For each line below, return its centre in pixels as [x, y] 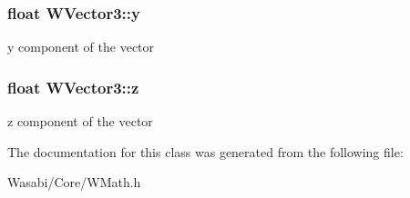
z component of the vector [80, 121]
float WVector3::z [73, 87]
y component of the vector [81, 47]
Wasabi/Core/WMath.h [74, 182]
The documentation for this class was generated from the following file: [205, 151]
